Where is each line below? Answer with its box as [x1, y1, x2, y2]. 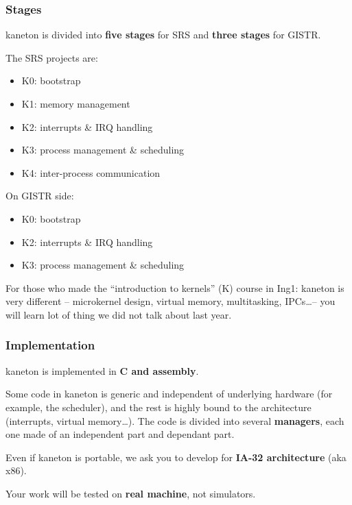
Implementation [5, 336, 95, 354]
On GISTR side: [5, 188, 74, 203]
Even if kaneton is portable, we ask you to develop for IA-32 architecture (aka [5, 449, 347, 464]
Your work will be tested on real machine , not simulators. [5, 486, 256, 500]
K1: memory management [21, 97, 130, 110]
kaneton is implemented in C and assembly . [5, 363, 199, 378]
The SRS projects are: [5, 50, 98, 64]
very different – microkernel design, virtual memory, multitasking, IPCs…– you [5, 294, 336, 308]
